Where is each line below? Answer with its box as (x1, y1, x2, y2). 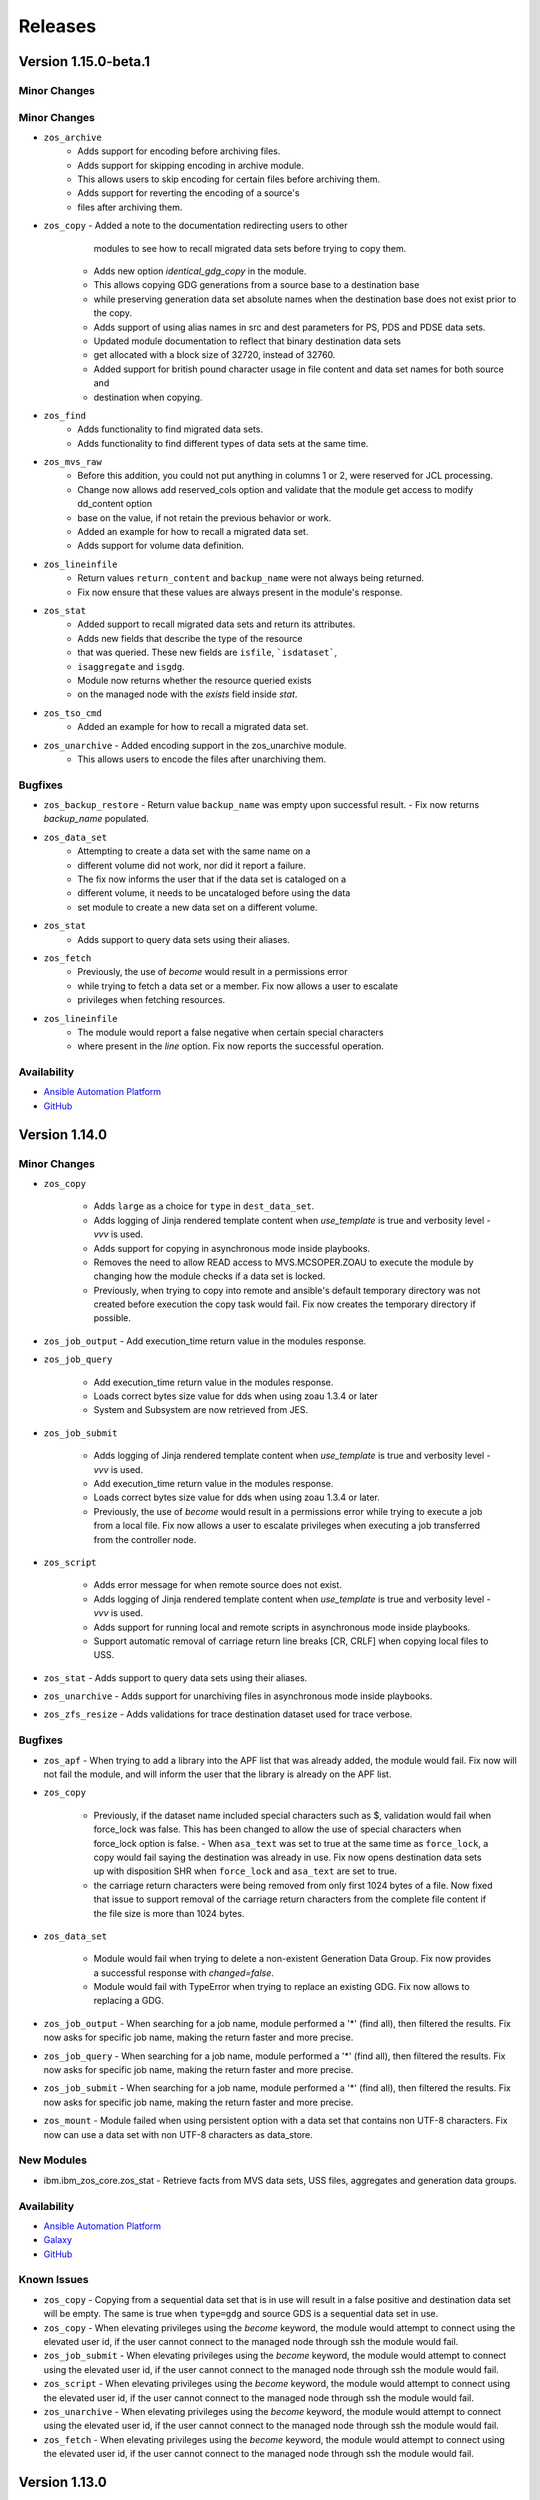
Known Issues (18, 2273, 89, 2287)
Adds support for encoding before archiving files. (77, 145, 281, 157)
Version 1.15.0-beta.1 (18, 53, 150, 70)
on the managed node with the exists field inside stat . (77, 688, 298, 700)
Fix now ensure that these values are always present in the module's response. (77, 586, 403, 598)
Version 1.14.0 (18, 1126, 108, 1143)
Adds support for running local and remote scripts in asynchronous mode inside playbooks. (93, 1621, 471, 1633)
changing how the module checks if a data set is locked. (93, 1270, 326, 1282)
